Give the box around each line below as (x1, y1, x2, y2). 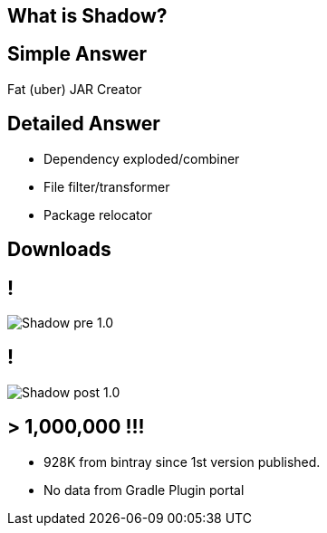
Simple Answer (7, 43, 148, 66)
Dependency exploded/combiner (43, 150, 240, 167)
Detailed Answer (7, 112, 160, 136)
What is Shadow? (7, 5, 168, 27)
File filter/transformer (43, 178, 170, 195)
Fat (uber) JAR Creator (7, 81, 142, 97)
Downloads (7, 238, 111, 262)
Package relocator (43, 206, 153, 223)
